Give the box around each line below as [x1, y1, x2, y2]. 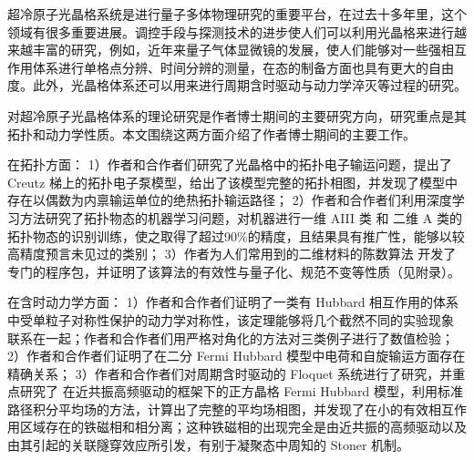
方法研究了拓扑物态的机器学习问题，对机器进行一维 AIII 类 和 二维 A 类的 [19, 208, 462, 227]
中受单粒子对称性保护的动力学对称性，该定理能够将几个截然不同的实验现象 [7, 310, 454, 329]
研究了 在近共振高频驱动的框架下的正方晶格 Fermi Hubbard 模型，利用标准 [19, 382, 464, 401]
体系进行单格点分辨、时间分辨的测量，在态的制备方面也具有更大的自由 [32, 57, 454, 77]
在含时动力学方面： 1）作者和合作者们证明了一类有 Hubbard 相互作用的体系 [7, 292, 459, 312]
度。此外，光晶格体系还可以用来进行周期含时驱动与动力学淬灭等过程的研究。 [7, 76, 467, 95]
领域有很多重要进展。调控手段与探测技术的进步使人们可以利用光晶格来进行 [7, 22, 454, 41]
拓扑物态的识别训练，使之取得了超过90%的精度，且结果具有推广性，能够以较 [7, 226, 465, 245]
